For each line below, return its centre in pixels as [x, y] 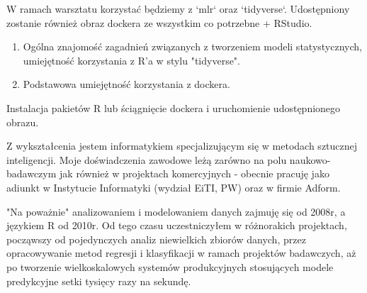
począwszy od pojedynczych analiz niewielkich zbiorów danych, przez [156, 239]
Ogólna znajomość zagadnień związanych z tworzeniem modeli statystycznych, [192, 46]
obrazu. [23, 122]
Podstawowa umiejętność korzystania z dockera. [126, 84]
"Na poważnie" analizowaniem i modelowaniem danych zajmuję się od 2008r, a [176, 211]
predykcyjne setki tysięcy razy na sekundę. [99, 281]
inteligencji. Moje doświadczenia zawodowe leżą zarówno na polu [147, 159]
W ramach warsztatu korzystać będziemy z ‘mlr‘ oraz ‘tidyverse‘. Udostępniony [178, 9]
